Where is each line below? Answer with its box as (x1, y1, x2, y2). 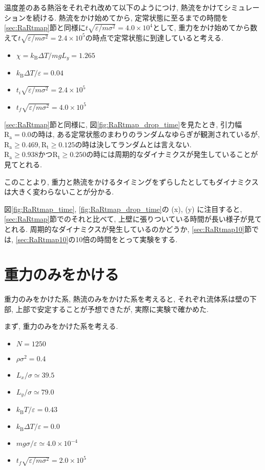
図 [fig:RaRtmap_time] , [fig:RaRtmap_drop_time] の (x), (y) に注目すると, (4, 203, 242, 214)
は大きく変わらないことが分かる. (4, 186, 114, 197)
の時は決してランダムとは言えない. (75, 139, 192, 149)
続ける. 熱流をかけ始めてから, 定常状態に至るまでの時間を (32, 12, 229, 23)
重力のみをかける (4, 264, 119, 285)
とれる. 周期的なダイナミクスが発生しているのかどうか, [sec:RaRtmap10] (4, 223, 244, 234)
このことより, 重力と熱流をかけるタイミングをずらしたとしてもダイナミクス (4, 176, 259, 187)
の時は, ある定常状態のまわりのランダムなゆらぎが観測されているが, (31, 129, 260, 140)
